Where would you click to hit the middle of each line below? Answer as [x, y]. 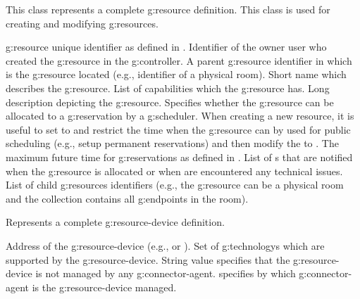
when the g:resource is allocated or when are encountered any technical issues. [174, 171]
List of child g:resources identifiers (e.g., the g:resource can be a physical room [175, 185]
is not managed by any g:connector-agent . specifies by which [166, 273]
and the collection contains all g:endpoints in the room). [127, 198]
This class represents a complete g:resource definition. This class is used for [168, 9]
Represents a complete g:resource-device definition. [115, 222]
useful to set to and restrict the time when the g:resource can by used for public [178, 129]
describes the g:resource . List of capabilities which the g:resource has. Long [168, 88]
